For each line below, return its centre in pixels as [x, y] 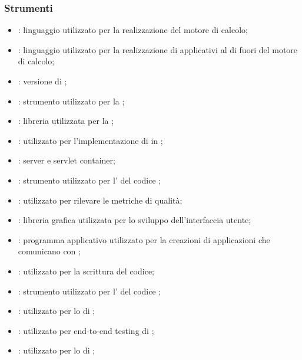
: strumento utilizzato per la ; [71, 101]
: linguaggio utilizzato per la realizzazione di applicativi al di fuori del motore [158, 49]
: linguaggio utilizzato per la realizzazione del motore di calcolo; [133, 30]
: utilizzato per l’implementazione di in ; [90, 140]
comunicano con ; [49, 251]
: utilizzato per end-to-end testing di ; [86, 330]
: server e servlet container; [67, 160]
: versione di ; [42, 81]
